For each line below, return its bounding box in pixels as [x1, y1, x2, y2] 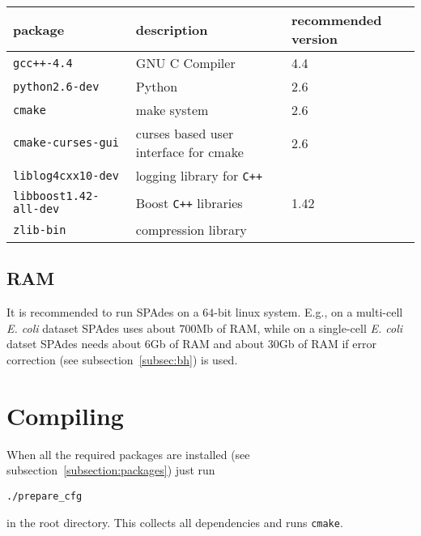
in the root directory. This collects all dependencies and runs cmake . [6, 513, 343, 530]
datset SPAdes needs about [6, 335, 142, 352]
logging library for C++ [135, 166, 263, 185]
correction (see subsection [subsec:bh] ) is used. [6, 351, 238, 368]
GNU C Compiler [135, 53, 236, 72]
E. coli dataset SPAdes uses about [6, 319, 176, 336]
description [135, 19, 208, 39]
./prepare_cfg [6, 490, 83, 502]
